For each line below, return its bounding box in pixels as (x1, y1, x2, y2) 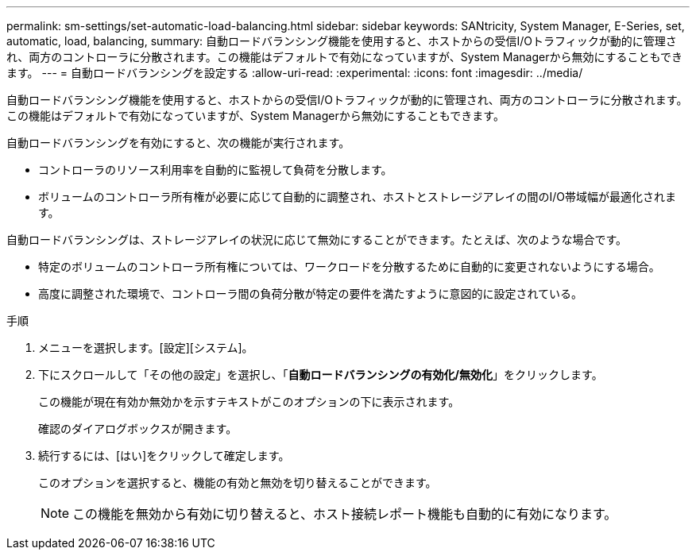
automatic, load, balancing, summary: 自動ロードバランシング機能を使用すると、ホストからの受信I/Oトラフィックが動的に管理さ (6, 34, 677, 48)
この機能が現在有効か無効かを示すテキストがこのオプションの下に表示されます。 (38, 395, 460, 408)
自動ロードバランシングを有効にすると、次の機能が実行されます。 (6, 136, 350, 149)
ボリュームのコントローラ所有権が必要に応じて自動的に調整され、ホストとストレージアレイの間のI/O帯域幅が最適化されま (38, 190, 676, 203)
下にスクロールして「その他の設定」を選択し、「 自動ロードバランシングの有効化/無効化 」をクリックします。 (38, 368, 603, 381)
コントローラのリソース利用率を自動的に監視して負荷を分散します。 (38, 163, 392, 176)
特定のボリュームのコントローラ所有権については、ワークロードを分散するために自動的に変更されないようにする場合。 (38, 260, 660, 273)
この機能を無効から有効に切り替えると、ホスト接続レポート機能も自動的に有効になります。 (72, 506, 617, 522)
